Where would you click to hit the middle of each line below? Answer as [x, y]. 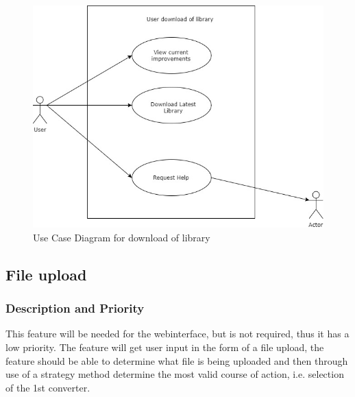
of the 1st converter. [48, 387]
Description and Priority [75, 308]
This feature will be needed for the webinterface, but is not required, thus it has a [177, 334]
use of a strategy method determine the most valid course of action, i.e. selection [175, 374]
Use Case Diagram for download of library [122, 237]
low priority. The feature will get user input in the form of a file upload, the [165, 347]
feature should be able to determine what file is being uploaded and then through [177, 360]
